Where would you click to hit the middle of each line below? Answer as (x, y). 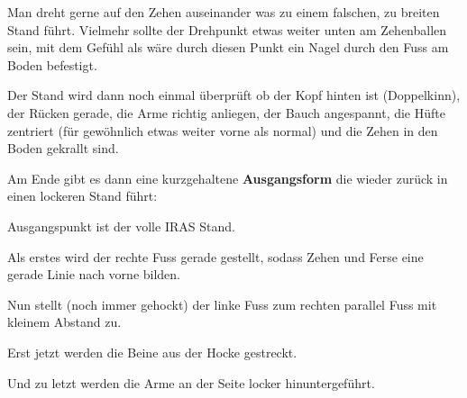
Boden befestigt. (52, 64)
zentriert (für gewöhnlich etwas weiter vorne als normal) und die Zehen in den (223, 130)
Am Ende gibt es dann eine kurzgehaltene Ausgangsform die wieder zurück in (228, 178)
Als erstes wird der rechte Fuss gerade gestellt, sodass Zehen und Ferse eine (215, 256)
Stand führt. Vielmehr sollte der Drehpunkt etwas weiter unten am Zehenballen (227, 29)
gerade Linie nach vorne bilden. (94, 274)
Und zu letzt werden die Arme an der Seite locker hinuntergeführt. (191, 382)
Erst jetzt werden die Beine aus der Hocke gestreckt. (152, 352)
